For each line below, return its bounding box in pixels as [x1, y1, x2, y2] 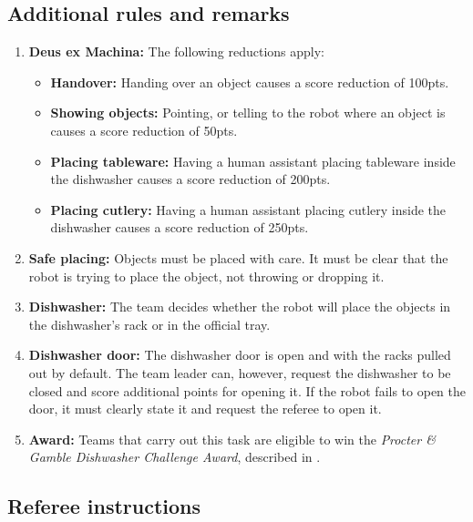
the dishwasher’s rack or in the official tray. [28, 314, 271, 333]
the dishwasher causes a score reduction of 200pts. [50, 169, 331, 189]
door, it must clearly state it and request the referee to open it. [28, 399, 382, 418]
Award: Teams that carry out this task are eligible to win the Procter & [28, 429, 436, 448]
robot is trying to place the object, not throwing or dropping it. [28, 266, 385, 285]
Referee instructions [7, 492, 201, 520]
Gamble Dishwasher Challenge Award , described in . [28, 447, 321, 466]
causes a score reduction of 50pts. [50, 120, 238, 139]
